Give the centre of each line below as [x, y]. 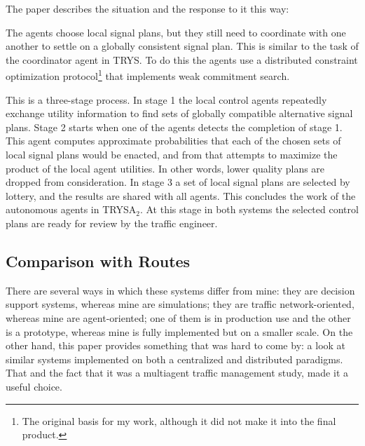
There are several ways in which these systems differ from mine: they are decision [180, 290]
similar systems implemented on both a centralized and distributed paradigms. [174, 359]
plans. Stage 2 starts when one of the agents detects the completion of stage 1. [174, 127]
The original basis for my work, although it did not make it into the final [179, 420]
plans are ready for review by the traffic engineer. [112, 223]
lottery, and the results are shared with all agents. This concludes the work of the [181, 195]
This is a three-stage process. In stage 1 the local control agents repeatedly [166, 99]
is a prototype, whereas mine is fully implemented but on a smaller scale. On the [179, 331]
